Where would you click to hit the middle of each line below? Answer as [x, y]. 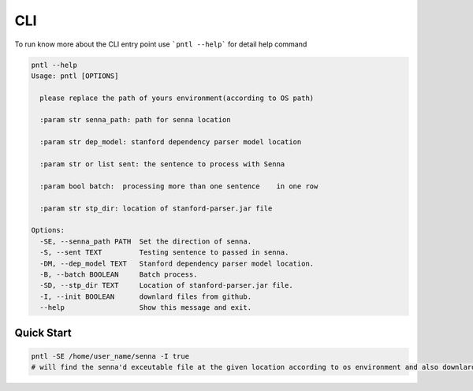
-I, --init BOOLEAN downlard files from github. [146, 296]
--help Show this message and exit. [146, 308]
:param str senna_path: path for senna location [136, 120]
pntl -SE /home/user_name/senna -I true [110, 356]
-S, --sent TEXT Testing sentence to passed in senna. [164, 253]
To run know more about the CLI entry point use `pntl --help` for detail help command [161, 44]
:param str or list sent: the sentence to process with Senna [162, 164]
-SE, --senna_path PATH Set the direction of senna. [146, 241]
